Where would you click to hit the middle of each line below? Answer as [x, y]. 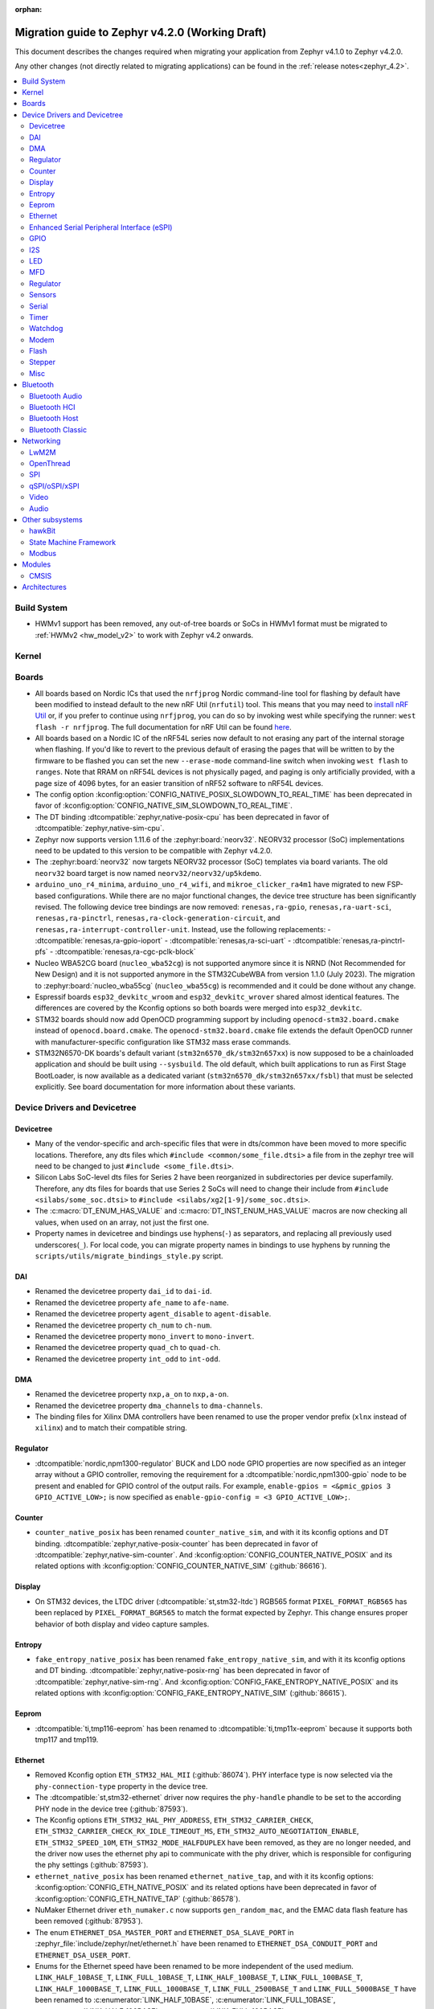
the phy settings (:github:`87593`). [92, 1865]
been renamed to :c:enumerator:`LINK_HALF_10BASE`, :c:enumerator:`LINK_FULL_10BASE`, [185, 2000]
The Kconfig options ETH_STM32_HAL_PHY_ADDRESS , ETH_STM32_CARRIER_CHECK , [174, 1819]
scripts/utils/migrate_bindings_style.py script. [129, 1256]
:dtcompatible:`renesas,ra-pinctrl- [349, 941]
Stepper [43, 362]
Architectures [45, 587]
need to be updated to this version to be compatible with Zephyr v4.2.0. [154, 850]
